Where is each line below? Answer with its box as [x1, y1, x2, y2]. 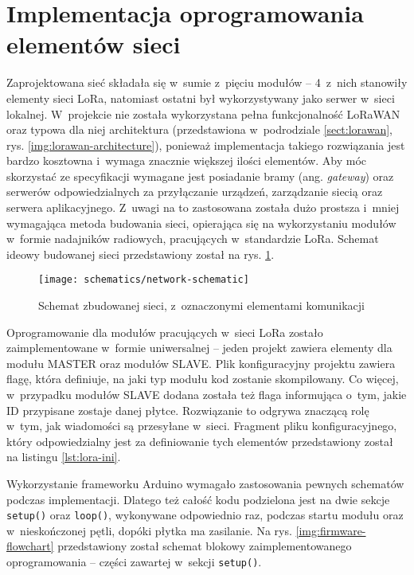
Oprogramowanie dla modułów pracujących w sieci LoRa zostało [6, 323, 323, 340]
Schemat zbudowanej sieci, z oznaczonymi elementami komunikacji [38, 297, 365, 314]
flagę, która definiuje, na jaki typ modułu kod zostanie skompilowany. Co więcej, [6, 370, 399, 387]
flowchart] [6, 538, 54, 554]
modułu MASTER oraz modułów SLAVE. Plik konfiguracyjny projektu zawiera [6, 354, 396, 371]
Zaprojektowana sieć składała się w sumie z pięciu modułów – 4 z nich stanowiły [6, 74, 408, 91]
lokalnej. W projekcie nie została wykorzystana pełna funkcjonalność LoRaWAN [6, 105, 400, 122]
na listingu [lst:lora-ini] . [6, 448, 121, 465]
